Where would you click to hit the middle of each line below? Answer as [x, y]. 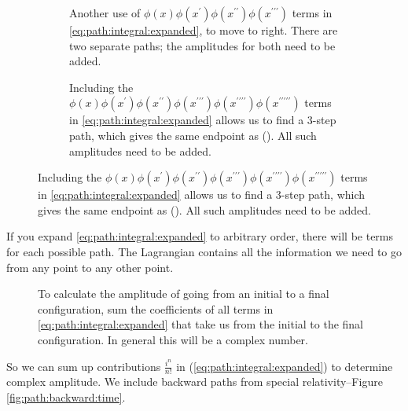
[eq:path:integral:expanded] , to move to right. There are [204, 30]
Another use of [105, 13]
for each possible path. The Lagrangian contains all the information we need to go [204, 251]
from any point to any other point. [90, 267]
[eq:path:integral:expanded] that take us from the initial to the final [201, 324]
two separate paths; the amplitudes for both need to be [202, 45]
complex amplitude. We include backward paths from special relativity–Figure [195, 382]
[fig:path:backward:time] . [66, 397]
